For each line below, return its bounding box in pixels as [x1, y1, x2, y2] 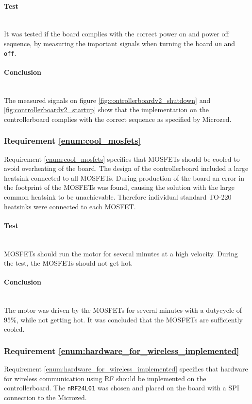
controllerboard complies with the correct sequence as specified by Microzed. [4, 114, 232, 124]
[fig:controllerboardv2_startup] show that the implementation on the [4, 104, 209, 115]
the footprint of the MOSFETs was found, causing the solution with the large [4, 182, 235, 192]
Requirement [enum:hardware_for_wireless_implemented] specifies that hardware [4, 364, 248, 374]
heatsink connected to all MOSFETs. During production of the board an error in [4, 172, 244, 183]
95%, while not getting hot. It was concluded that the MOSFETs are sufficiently [4, 314, 243, 324]
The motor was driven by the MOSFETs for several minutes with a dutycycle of [4, 305, 242, 315]
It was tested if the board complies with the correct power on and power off [4, 29, 229, 39]
